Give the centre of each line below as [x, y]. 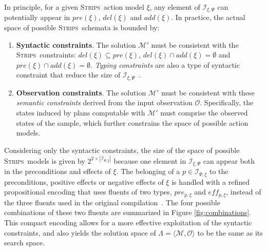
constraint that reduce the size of [68, 75]
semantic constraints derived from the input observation [104, 102]
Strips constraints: [46, 55]
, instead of [244, 192]
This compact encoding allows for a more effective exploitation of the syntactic [128, 223]
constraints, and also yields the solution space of [80, 232]
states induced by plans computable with [81, 113]
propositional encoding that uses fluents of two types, [88, 192]
